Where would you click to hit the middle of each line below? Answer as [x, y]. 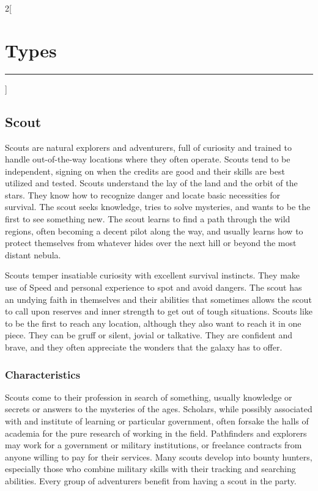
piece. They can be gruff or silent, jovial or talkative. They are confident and [149, 335]
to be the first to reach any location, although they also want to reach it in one [153, 323]
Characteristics [43, 374]
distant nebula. [33, 254]
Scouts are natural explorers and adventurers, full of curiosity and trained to [148, 147]
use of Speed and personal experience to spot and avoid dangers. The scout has [153, 287]
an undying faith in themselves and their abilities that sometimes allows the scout [158, 299]
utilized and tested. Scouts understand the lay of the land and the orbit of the [151, 183]
